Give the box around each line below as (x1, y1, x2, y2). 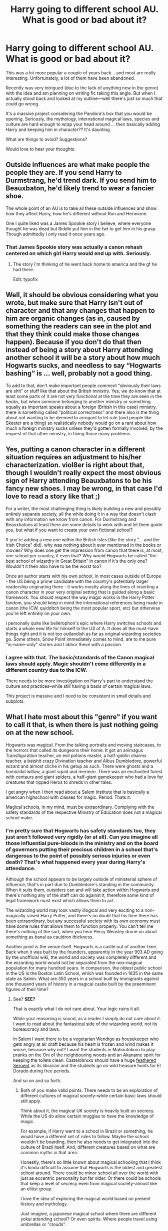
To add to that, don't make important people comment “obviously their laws (5, 383, 161, 389)
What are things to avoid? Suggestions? (5, 136, 87, 142)
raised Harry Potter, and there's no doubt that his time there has (26, 913, 158, 919)
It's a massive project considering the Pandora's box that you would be (5, 110, 152, 116)
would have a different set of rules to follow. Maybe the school (20, 1134, 149, 1140)
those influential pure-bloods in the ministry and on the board (5, 839, 158, 846)
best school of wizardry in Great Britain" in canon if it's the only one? (5, 558, 147, 564)
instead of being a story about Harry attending (5, 345, 153, 354)
